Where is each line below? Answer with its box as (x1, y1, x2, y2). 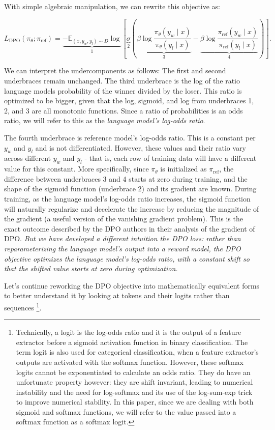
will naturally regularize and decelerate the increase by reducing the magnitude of (4, 203, 259, 214)
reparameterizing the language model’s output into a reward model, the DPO (4, 243, 241, 253)
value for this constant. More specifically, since (4, 163, 149, 174)
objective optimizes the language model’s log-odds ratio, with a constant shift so (4, 253, 250, 264)
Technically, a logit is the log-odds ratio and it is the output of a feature (16, 327, 241, 337)
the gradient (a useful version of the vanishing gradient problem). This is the (4, 213, 243, 224)
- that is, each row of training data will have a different (84, 153, 257, 163)
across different (4, 153, 51, 163)
